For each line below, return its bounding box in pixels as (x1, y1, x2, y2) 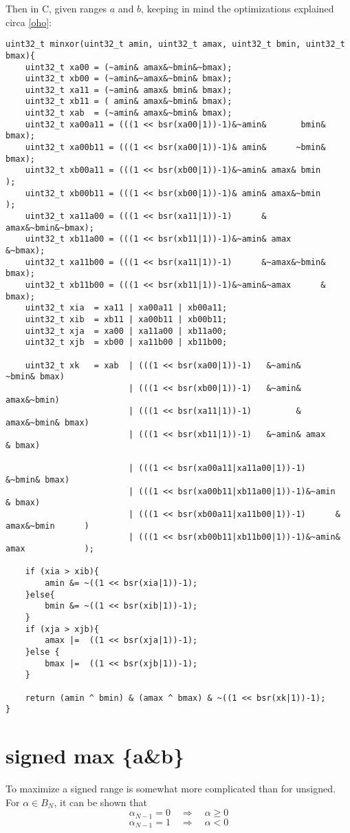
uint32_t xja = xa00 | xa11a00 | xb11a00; (25, 326, 228, 336)
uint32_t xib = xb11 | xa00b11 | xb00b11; (25, 314, 228, 324)
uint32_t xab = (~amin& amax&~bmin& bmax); (25, 108, 232, 118)
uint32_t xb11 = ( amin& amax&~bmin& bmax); (25, 96, 232, 107)
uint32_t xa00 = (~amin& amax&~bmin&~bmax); (25, 62, 232, 72)
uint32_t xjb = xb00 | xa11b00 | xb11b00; (25, 337, 228, 348)
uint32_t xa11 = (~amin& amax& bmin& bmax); (25, 85, 232, 95)
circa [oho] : (6, 14, 52, 29)
